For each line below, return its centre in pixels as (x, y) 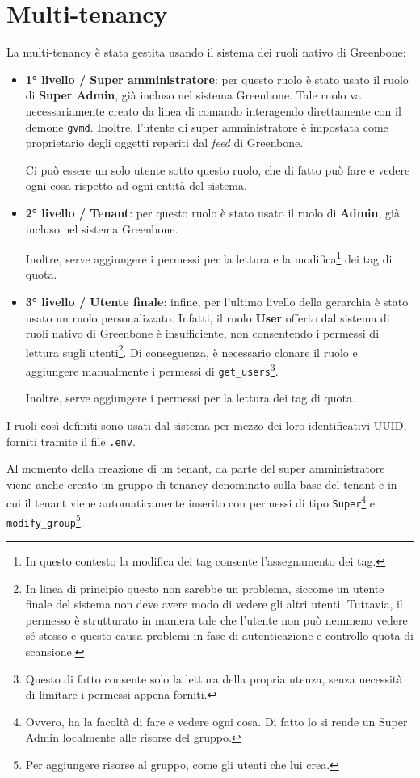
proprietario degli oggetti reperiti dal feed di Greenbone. (164, 143)
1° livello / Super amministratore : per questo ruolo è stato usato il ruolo (217, 79)
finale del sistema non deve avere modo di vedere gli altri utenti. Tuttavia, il (214, 604)
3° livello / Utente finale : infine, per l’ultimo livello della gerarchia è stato (217, 301)
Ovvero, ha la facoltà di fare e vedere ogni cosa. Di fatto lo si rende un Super (216, 721)
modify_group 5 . (45, 520)
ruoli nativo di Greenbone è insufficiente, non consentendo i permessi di (202, 333)
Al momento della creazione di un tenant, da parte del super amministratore (196, 468)
